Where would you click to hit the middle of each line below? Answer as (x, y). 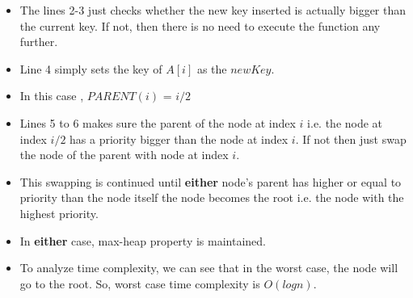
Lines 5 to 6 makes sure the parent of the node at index (158, 122)
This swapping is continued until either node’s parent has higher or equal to (211, 181)
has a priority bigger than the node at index (179, 139)
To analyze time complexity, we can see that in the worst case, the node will (209, 268)
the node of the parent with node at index (124, 155)
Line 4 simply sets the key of (91, 68)
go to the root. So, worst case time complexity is (140, 283)
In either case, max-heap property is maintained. (143, 240)
